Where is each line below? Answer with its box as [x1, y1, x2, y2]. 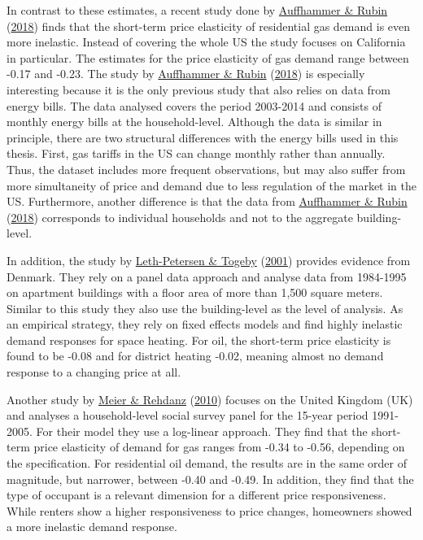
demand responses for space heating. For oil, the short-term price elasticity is [7, 331, 391, 348]
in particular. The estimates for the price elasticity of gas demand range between [7, 49, 409, 66]
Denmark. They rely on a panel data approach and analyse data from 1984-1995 [7, 268, 407, 285]
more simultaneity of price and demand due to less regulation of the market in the [7, 176, 416, 194]
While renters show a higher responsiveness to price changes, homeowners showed [7, 502, 412, 519]
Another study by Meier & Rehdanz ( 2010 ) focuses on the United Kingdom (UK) [7, 390, 413, 407]
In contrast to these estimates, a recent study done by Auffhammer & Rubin [7, 2, 388, 18]
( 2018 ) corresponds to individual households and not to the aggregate [7, 208, 353, 225]
